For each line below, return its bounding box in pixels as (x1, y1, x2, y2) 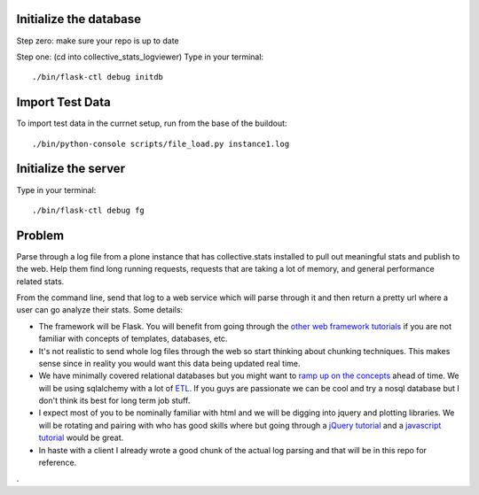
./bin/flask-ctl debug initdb (32, 72, 164, 82)
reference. (38, 457, 77, 468)
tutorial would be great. (38, 432, 124, 443)
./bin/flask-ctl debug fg (32, 205, 145, 215)
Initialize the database (16, 12, 142, 27)
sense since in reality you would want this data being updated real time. (38, 358, 301, 368)
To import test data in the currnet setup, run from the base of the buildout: (16, 118, 287, 128)
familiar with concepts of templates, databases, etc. (38, 333, 228, 344)
